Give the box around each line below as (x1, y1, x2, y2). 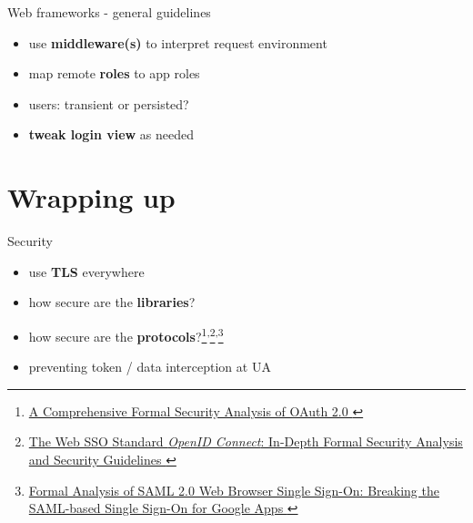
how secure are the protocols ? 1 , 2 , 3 (28, 323, 224, 345)
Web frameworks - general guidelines (7, 3, 211, 21)
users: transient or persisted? (28, 94, 189, 113)
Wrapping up (7, 179, 176, 216)
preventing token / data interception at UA (28, 357, 271, 376)
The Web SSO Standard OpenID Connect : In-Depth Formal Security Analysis (28, 432, 463, 451)
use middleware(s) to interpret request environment (28, 33, 327, 52)
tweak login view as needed (28, 125, 195, 144)
